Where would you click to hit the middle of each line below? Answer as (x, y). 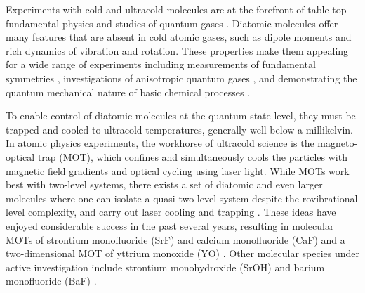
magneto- (338, 143)
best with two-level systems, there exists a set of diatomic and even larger (164, 184)
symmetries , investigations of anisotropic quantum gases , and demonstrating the (181, 78)
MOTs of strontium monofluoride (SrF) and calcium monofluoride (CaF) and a (175, 239)
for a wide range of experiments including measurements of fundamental (161, 64)
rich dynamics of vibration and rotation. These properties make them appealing (177, 50)
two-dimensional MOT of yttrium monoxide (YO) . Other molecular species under (183, 253)
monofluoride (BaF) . (51, 281)
